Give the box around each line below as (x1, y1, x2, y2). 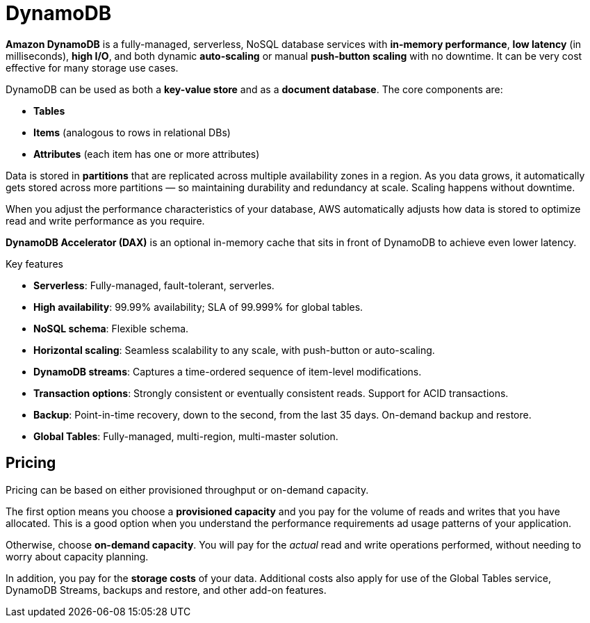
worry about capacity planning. (6, 550, 149, 563)
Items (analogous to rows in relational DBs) (33, 126, 231, 138)
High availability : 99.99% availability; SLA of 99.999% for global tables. (33, 300, 363, 313)
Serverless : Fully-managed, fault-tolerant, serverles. (33, 279, 274, 291)
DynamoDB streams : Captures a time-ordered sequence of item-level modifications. (33, 365, 422, 378)
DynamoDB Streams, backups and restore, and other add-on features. (6, 583, 327, 596)
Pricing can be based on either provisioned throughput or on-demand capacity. (6, 483, 369, 496)
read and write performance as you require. (6, 214, 205, 227)
